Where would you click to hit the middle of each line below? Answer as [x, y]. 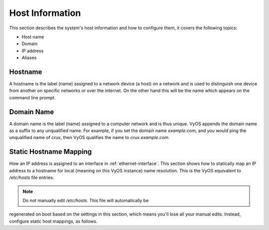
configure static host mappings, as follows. [53, 221]
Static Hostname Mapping [51, 152]
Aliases [29, 58]
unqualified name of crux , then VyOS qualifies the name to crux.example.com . [89, 138]
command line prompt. [32, 97]
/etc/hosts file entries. [32, 178]
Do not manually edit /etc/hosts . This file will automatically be [86, 200]
